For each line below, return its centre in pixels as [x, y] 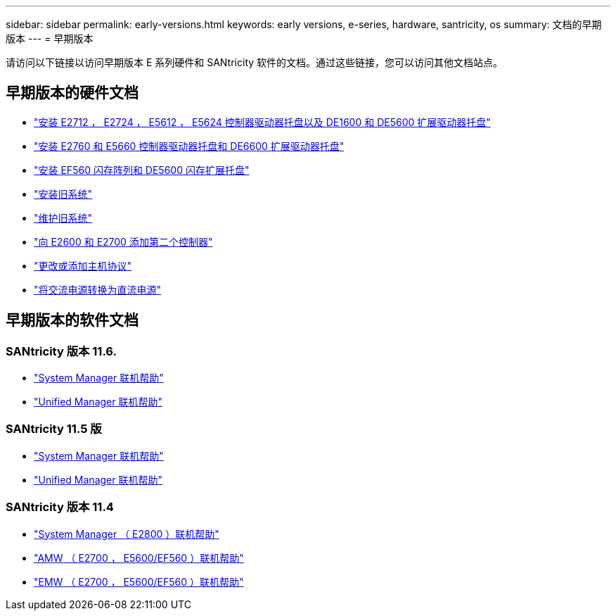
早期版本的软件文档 [72, 320]
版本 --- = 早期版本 [50, 38]
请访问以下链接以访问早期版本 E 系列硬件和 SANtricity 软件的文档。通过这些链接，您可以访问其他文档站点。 [255, 62]
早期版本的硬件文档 [72, 93]
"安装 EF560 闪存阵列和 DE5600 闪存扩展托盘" [142, 170]
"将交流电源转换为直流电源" [98, 289]
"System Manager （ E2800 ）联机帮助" [127, 534]
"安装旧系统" [63, 194]
